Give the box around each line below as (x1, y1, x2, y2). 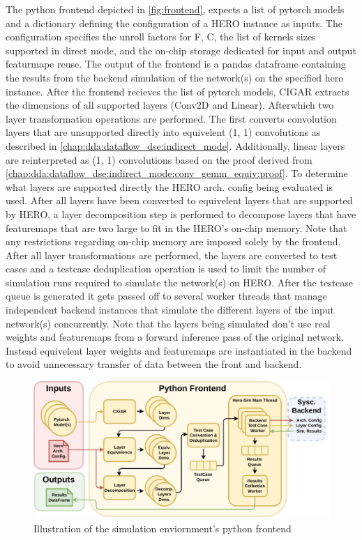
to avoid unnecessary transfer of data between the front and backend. (6, 357, 302, 371)
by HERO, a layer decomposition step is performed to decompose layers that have (6, 206, 356, 221)
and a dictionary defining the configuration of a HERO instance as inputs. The (6, 15, 342, 30)
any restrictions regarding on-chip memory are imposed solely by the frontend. (6, 234, 341, 249)
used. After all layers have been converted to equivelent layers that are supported (6, 193, 353, 208)
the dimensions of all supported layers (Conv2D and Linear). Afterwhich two (6, 98, 334, 112)
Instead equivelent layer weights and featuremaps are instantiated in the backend (6, 343, 352, 357)
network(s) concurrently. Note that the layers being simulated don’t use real (6, 316, 331, 330)
